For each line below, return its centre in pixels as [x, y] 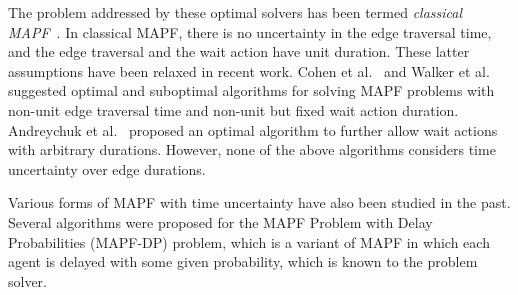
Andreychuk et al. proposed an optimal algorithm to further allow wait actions [253, 129]
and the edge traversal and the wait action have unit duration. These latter [239, 51]
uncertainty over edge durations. [107, 168]
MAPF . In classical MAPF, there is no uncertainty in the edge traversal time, [250, 31]
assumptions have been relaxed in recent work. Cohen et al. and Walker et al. [249, 70]
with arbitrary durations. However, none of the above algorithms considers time [252, 149]
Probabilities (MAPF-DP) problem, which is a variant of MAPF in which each [249, 241]
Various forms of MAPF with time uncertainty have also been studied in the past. [259, 202]
